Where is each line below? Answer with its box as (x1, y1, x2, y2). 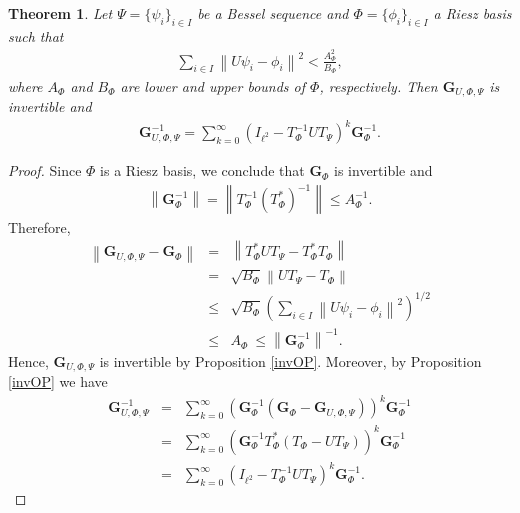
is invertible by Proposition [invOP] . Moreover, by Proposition (99, 350, 482, 371)
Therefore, (8, 216, 71, 237)
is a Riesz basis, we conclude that (100, 160, 305, 181)
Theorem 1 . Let (8, 3, 113, 23)
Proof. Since (8, 160, 82, 181)
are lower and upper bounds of (120, 75, 306, 96)
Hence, (8, 350, 49, 371)
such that (8, 25, 64, 46)
